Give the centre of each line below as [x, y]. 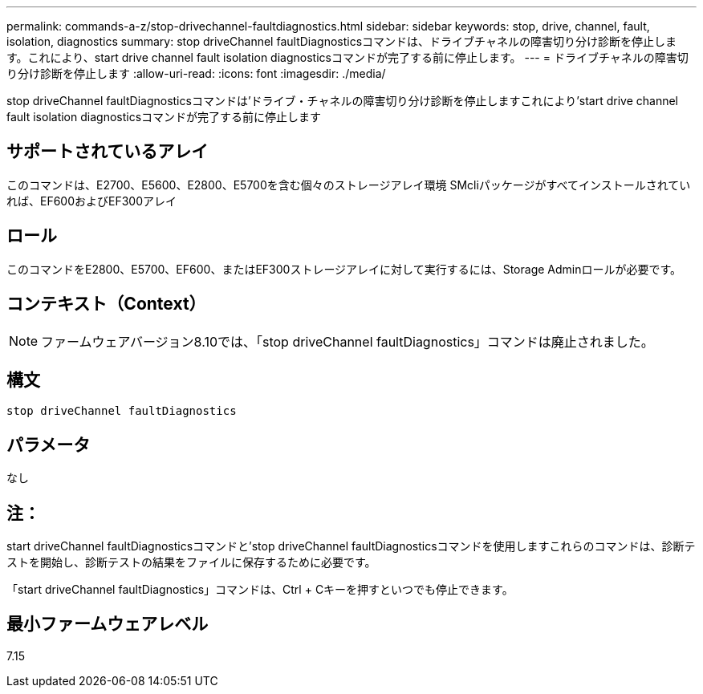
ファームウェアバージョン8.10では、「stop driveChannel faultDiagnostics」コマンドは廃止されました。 [347, 341]
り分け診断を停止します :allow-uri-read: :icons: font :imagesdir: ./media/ [196, 73]
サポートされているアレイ [108, 152]
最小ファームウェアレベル [108, 624]
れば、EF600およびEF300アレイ [92, 201]
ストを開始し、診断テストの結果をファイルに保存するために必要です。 [191, 562]
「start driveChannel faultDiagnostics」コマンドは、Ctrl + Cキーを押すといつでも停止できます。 [260, 590]
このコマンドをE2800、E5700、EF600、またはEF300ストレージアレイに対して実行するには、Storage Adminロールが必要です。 [344, 269]
